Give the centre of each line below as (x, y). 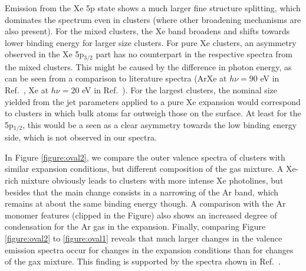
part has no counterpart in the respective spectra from (194, 54)
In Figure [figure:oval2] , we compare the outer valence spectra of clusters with (145, 157)
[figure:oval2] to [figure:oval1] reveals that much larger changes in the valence (144, 238)
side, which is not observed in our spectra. (81, 137)
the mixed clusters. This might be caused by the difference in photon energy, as (148, 66)
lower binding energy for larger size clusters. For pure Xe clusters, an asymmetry (151, 42)
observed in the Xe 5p (45, 54)
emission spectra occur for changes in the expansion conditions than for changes (149, 249)
